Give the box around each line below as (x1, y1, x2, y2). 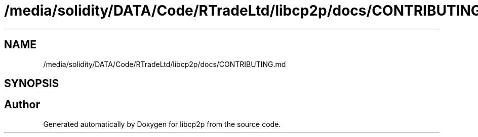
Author (4, 98, 40, 111)
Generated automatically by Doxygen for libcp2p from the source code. (43, 119, 281, 128)
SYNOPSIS (4, 77, 59, 90)
